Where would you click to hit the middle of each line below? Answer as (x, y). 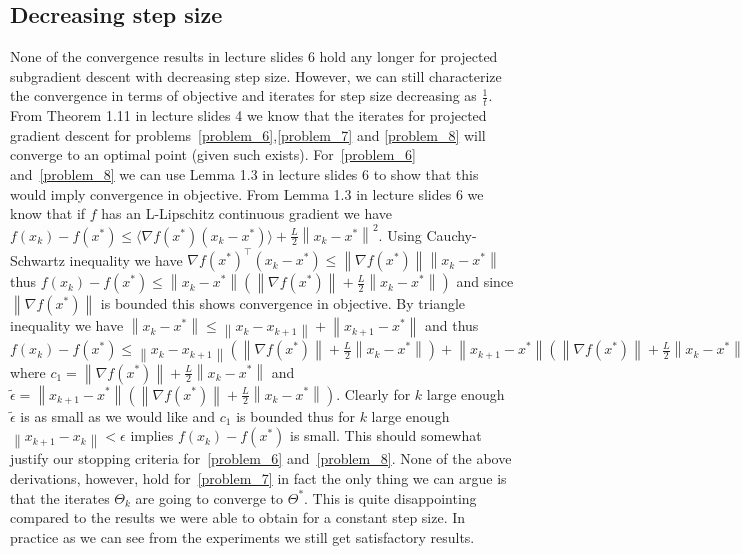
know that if (48, 213)
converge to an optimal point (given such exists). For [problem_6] (213, 154)
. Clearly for (373, 393)
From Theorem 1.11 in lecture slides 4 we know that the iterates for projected (248, 115)
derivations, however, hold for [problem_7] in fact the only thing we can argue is (258, 477)
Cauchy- (451, 234)
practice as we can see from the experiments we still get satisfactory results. (242, 536)
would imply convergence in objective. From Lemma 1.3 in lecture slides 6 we (247, 193)
